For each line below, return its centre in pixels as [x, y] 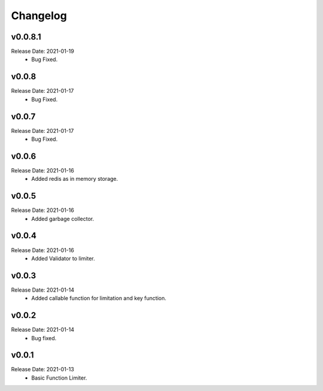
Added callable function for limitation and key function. [99, 298]
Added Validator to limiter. [63, 258]
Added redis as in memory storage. [75, 179]
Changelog [39, 16]
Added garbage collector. [63, 219]
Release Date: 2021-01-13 [42, 369]
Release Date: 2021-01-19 [42, 51]
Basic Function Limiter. [59, 378]
